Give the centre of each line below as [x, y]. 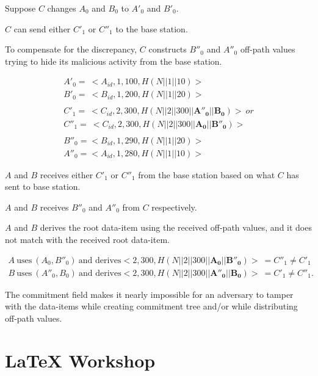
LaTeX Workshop [80, 360]
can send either [42, 28]
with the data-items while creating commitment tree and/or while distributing [151, 306]
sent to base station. [43, 186]
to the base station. [152, 28]
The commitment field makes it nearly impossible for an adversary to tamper [149, 294]
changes [62, 8]
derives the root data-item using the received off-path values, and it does [176, 227]
